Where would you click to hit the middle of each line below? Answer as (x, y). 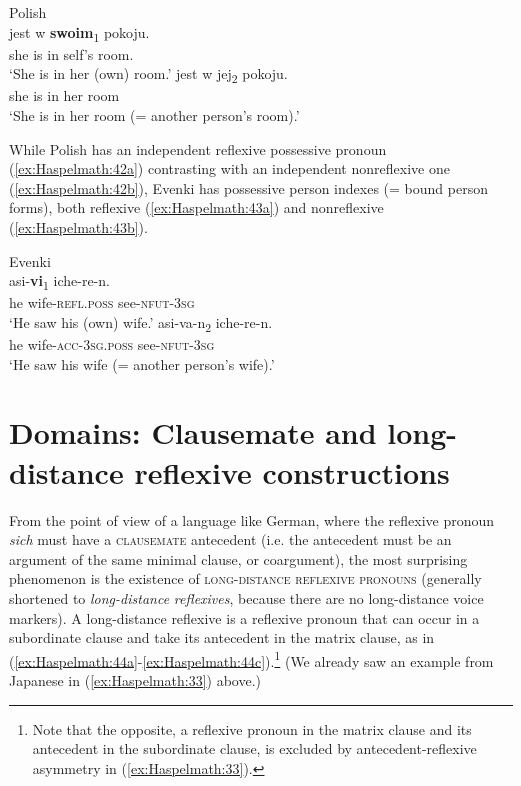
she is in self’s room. (71, 53)
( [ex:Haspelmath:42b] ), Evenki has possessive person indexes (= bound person (248, 187)
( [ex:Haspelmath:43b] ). (78, 227)
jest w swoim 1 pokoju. (79, 33)
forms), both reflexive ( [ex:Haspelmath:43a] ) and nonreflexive (196, 207)
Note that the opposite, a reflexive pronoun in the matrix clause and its (252, 728)
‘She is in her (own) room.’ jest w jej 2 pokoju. (148, 75)
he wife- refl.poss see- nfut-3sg (102, 302)
